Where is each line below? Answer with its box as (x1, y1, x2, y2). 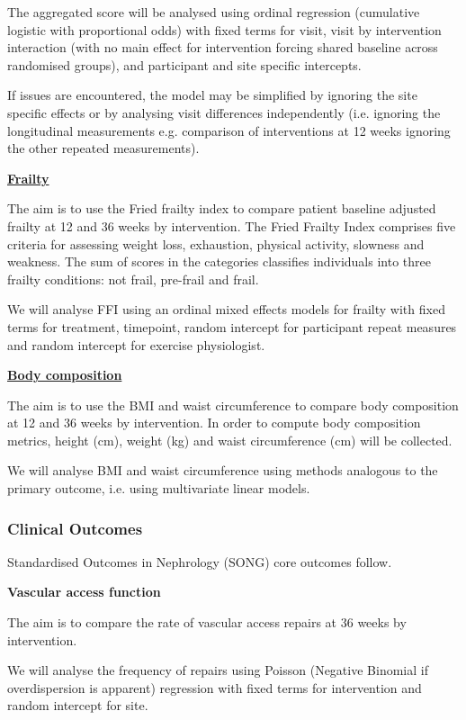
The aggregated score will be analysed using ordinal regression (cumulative (7, 3, 420, 21)
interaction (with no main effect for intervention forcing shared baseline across (7, 38, 438, 57)
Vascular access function (7, 582, 161, 601)
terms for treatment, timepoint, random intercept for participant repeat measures (7, 317, 457, 336)
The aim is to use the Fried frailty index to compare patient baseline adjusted (7, 199, 436, 218)
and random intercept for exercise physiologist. (7, 335, 265, 354)
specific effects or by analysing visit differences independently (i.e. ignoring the (7, 103, 441, 121)
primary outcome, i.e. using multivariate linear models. (7, 479, 310, 498)
